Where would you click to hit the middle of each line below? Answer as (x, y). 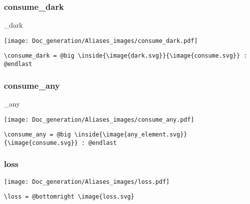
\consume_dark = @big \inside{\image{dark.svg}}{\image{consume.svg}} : (125, 56)
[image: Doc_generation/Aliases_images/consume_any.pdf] (99, 119)
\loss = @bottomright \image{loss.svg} (69, 197)
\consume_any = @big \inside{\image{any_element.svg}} (96, 135)
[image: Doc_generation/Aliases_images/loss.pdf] (87, 182)
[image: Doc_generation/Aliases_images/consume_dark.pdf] (101, 41)
